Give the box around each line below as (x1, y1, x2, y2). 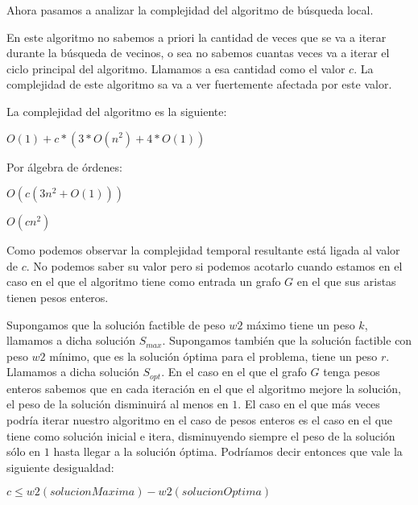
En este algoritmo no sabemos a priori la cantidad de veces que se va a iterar (6, 28, 387, 45)
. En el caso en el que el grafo (161, 363, 307, 380)
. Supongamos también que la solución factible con (162, 332, 412, 349)
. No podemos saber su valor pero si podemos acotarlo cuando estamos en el (26, 257, 403, 274)
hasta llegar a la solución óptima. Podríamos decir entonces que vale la (53, 443, 403, 460)
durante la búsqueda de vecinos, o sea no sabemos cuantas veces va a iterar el (6, 44, 390, 61)
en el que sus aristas (296, 273, 396, 290)
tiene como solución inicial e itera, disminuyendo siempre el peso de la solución (6, 427, 395, 444)
